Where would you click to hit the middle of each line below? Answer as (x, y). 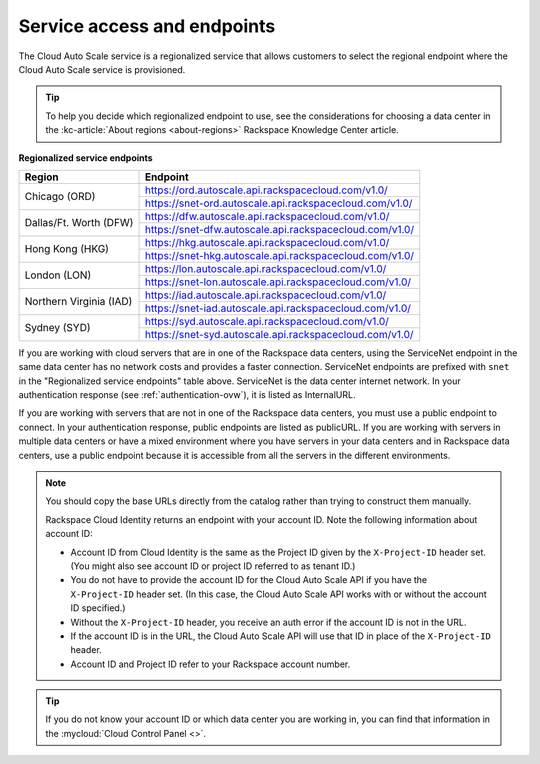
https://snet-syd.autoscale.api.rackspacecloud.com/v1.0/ (279, 334)
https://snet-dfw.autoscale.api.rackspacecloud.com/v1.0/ (279, 229)
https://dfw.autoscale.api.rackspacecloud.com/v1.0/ (267, 216)
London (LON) (58, 275)
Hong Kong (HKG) (67, 249)
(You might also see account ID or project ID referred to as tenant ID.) (213, 566)
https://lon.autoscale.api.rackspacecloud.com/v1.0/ (265, 268)
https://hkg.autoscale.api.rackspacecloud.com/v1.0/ (267, 242)
